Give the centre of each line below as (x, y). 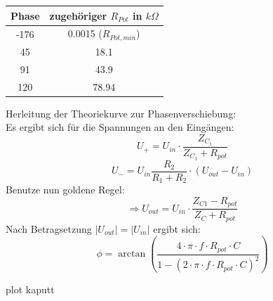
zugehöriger (78, 15)
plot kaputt (30, 289)
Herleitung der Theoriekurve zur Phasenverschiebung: (121, 113)
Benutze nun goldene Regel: (65, 190)
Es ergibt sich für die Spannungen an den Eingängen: (120, 127)
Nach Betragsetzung (49, 228)
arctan (132, 254)
